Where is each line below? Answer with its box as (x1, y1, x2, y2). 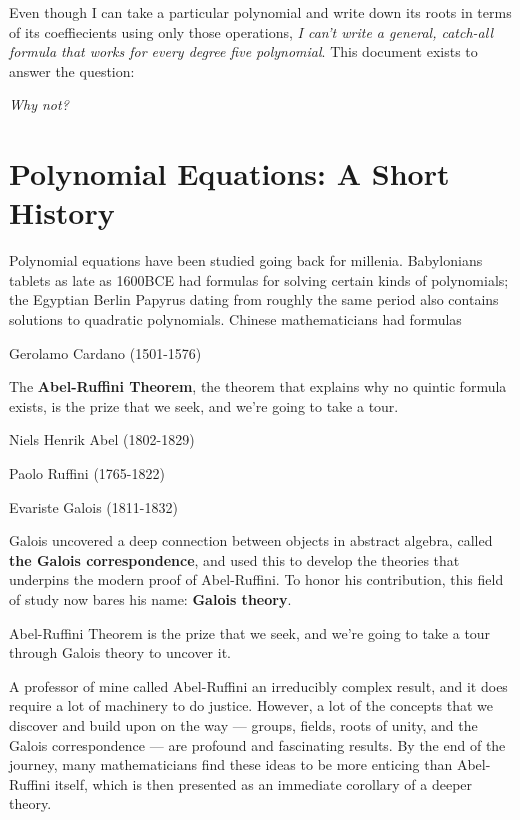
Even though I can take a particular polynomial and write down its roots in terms (9, 2, 512, 22)
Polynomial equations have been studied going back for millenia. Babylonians (9, 250, 483, 271)
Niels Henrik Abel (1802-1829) (9, 429, 195, 450)
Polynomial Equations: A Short (9, 153, 450, 194)
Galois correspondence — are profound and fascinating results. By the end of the (9, 734, 506, 755)
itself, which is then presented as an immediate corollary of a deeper (54, 773, 473, 794)
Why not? (9, 94, 69, 115)
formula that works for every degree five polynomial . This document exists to (9, 41, 478, 62)
